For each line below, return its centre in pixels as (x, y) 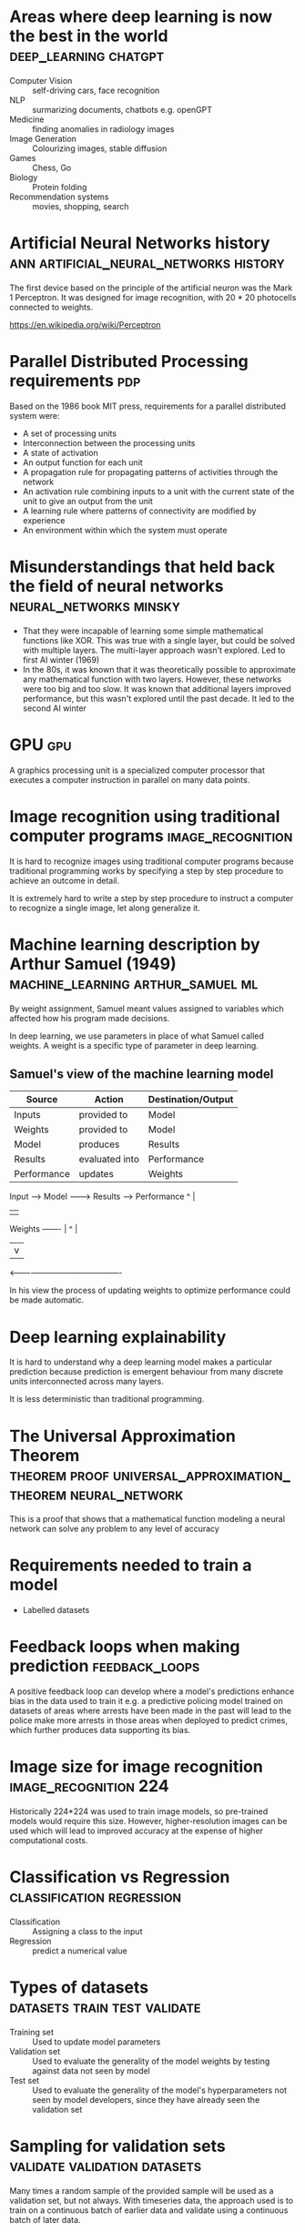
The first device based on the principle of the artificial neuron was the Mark (151, 288)
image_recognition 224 (90, 1786)
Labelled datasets (56, 1610)
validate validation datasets (106, 2166)
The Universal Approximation (123, 1436)
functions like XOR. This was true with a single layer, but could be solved (159, 640)
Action (109, 1100)
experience (44, 520)
